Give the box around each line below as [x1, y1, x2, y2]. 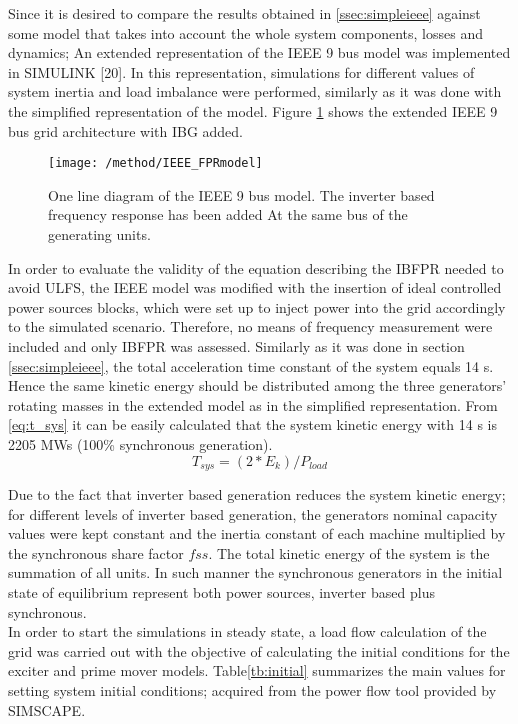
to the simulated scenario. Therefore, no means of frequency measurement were [8, 316, 493, 337]
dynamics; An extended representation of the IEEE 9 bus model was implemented [8, 42, 511, 63]
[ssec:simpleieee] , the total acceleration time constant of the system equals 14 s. [8, 355, 494, 376]
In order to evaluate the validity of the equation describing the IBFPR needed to [8, 257, 504, 278]
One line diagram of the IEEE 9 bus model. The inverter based [48, 184, 435, 205]
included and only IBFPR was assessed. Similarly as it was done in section [8, 335, 465, 356]
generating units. [48, 224, 151, 244]
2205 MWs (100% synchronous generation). [8, 433, 273, 454]
